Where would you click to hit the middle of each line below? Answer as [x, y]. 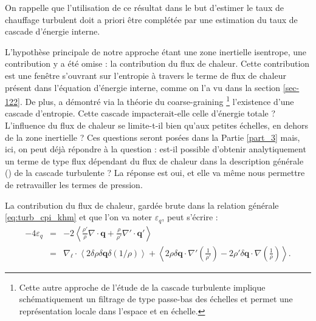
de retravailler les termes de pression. [74, 184]
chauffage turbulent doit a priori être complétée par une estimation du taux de [151, 19]
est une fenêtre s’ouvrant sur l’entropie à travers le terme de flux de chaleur [146, 75]
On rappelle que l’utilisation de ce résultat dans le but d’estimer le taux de [144, 7]
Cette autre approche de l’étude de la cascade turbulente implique [142, 287]
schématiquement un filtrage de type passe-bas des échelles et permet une [156, 299]
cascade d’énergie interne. [53, 31]
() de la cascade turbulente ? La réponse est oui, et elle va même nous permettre [155, 173]
